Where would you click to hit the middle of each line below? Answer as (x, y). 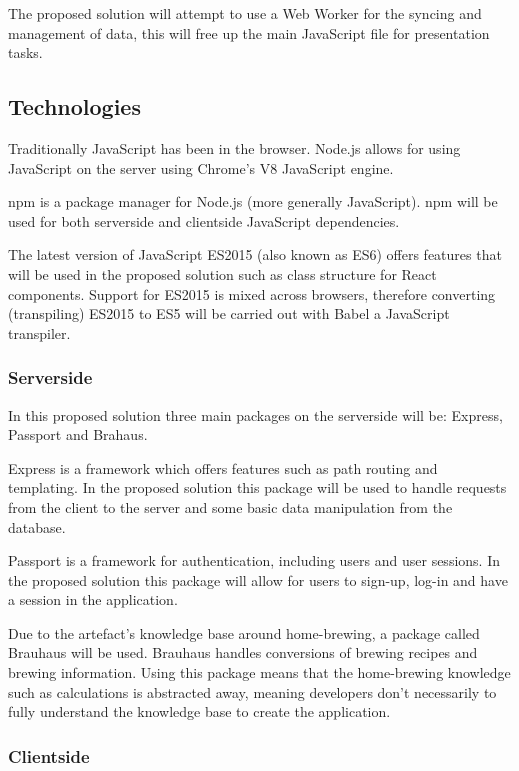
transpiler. (39, 332)
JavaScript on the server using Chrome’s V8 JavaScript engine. (201, 167)
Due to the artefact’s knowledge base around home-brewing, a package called (244, 632)
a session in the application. (93, 599)
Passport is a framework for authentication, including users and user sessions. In (254, 560)
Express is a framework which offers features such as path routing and (223, 467)
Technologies (74, 106)
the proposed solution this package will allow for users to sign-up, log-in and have (258, 579)
